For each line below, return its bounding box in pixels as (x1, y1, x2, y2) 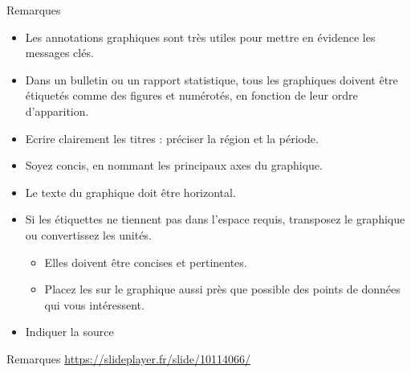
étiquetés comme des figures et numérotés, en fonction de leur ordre (25, 87, 358, 104)
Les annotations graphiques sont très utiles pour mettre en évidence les (25, 28, 376, 45)
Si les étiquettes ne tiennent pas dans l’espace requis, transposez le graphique (25, 211, 405, 227)
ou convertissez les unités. (25, 226, 152, 243)
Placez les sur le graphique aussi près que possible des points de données (44, 281, 401, 297)
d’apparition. (25, 102, 89, 119)
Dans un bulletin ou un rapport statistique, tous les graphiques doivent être (25, 71, 398, 88)
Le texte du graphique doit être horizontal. (25, 183, 236, 200)
